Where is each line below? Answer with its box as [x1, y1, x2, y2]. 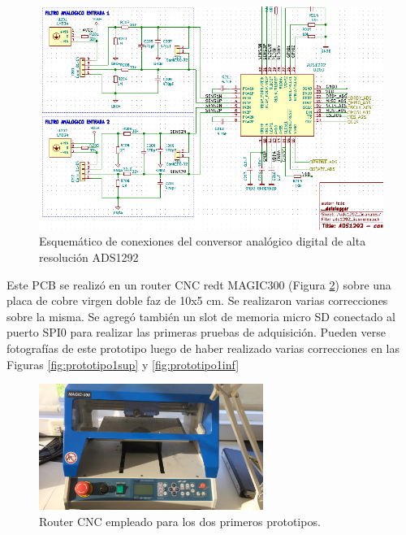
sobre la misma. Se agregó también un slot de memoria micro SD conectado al [6, 307, 395, 324]
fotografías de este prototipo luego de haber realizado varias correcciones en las [6, 339, 400, 356]
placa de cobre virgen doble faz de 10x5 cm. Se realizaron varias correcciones [6, 292, 388, 309]
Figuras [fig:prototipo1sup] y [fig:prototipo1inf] [6, 355, 240, 372]
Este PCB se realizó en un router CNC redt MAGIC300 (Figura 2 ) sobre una [6, 276, 391, 293]
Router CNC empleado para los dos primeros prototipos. [39, 512, 321, 529]
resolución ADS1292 [39, 248, 139, 265]
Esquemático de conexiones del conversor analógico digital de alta [39, 233, 366, 250]
